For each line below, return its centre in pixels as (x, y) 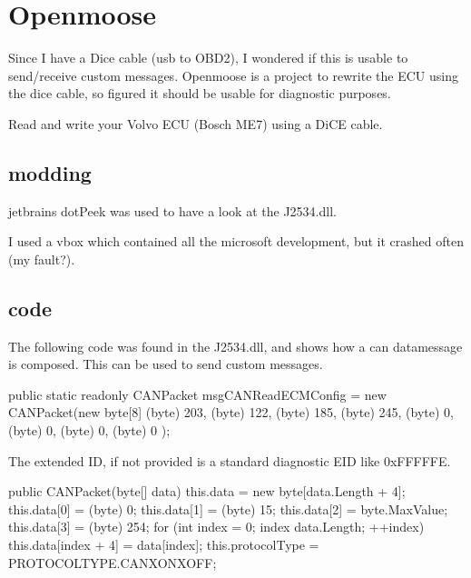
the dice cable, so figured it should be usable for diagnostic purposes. (200, 93)
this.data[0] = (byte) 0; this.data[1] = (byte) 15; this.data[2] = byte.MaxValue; (228, 508)
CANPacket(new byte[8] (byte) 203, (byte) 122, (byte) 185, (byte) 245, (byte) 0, (231, 412)
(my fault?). (42, 259)
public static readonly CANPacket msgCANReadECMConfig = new (197, 394)
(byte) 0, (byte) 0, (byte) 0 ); (89, 430)
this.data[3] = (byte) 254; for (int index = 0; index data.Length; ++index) (216, 527)
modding (50, 172)
